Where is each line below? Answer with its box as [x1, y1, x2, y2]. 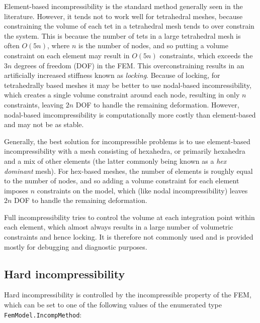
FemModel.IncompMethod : [4, 309, 82, 319]
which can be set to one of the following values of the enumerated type [4, 299, 222, 310]
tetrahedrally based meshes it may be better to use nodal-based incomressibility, [4, 79, 251, 90]
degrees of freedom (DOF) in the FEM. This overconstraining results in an [14, 60, 244, 70]
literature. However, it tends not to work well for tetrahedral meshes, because [4, 11, 243, 21]
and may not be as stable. [4, 119, 84, 130]
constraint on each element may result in [4, 50, 130, 60]
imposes [4, 185, 28, 195]
